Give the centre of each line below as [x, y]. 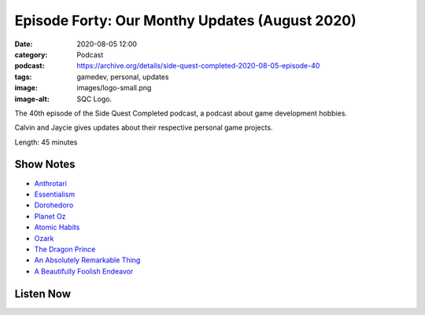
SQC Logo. [94, 99]
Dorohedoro [54, 205]
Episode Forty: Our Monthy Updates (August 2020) [186, 20]
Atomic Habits [57, 227]
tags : [23, 77]
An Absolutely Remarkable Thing [87, 260]
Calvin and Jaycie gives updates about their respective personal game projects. [144, 128]
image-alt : [32, 99]
